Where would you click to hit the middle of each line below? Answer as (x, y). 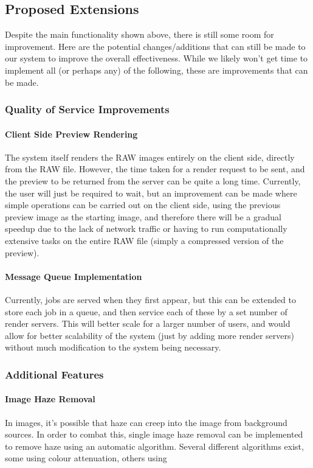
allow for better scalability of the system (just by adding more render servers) (150, 335)
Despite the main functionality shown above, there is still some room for (139, 34)
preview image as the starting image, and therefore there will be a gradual (143, 216)
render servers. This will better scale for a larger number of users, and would (148, 323)
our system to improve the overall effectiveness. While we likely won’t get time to (156, 58)
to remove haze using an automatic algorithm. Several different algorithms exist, (154, 446)
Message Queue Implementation (74, 276)
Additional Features (54, 374)
